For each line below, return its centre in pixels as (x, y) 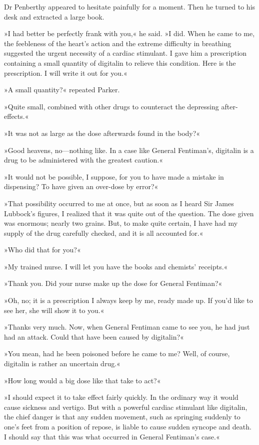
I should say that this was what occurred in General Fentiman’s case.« (112, 436)
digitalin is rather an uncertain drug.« (62, 363)
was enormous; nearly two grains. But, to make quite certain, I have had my (121, 223)
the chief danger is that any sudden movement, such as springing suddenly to (122, 417)
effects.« (16, 116)
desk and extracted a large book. (54, 16)
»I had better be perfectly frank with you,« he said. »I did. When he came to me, (129, 33)
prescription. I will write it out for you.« (66, 72)
